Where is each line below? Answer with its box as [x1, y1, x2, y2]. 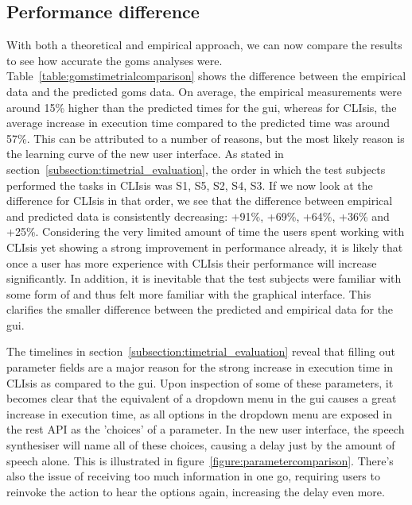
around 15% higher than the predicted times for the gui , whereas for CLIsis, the [6, 98, 397, 115]
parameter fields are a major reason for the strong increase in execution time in [6, 359, 393, 376]
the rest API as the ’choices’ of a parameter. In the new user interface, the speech [6, 421, 405, 438]
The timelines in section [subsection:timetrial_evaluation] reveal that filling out [6, 343, 395, 360]
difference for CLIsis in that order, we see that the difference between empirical [6, 192, 393, 209]
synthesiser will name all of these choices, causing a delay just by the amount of [6, 437, 395, 453]
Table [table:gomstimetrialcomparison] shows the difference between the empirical [6, 67, 406, 84]
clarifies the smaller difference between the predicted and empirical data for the [6, 301, 394, 318]
